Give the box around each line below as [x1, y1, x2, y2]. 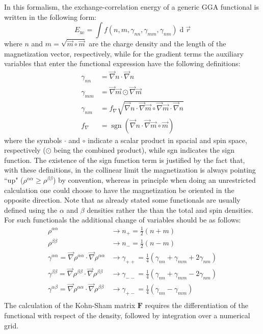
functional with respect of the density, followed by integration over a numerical [4, 310, 250, 320]
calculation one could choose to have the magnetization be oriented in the [4, 184, 234, 195]
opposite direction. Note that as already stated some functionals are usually [4, 194, 241, 205]
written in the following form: [4, 11, 96, 22]
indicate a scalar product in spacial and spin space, [88, 134, 247, 145]
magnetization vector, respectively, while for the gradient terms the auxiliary [4, 48, 244, 59]
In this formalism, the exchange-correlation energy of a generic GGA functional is [4, 2, 259, 12]
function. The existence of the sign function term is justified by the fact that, [4, 154, 245, 165]
